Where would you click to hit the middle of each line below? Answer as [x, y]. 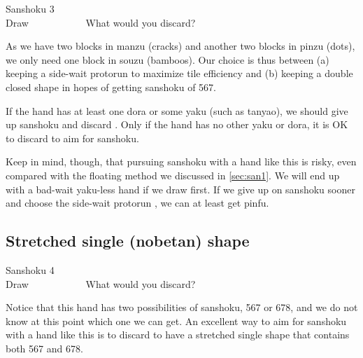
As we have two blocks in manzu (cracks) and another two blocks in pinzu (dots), [180, 46]
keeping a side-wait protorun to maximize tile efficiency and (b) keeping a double [179, 73]
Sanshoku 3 [30, 8]
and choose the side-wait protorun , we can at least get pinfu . [137, 203]
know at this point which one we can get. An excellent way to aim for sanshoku [176, 321]
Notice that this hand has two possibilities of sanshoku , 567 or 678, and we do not [182, 307]
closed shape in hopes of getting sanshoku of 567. [111, 87]
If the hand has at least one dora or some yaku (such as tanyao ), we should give [177, 110]
